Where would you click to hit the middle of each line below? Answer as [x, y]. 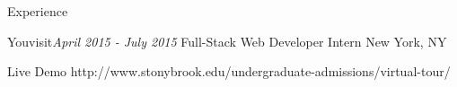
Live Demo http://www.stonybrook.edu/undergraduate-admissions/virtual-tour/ [229, 71]
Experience [38, 11]
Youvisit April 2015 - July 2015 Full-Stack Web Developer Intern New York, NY [227, 41]
